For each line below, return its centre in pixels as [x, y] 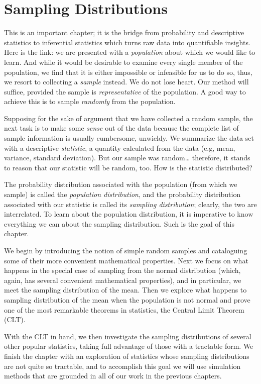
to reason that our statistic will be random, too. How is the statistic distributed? [128, 167]
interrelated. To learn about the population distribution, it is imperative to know [129, 214]
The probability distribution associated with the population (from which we [121, 184]
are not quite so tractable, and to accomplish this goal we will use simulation [122, 366]
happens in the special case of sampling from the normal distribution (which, [122, 270]
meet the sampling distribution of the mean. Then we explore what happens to [125, 290]
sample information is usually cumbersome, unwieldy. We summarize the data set [129, 138]
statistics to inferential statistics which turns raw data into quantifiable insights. [127, 42]
